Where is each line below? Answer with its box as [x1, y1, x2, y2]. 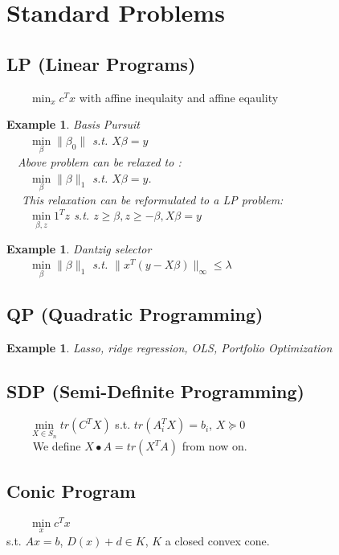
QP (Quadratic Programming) [6, 301, 263, 326]
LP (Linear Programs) [6, 51, 196, 76]
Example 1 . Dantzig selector [6, 240, 152, 257]
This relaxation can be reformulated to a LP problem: [22, 191, 284, 208]
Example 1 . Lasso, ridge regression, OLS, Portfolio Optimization [6, 339, 333, 356]
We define [32, 438, 81, 454]
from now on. [182, 438, 247, 454]
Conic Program [6, 479, 136, 504]
